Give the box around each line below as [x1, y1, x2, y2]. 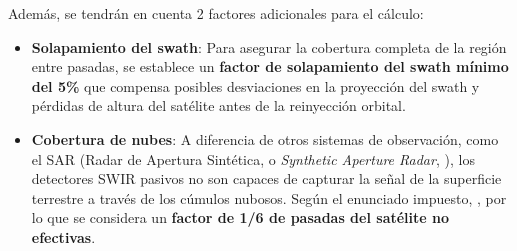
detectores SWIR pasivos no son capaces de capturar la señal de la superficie [31, 168, 502, 189]
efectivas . [31, 226, 96, 247]
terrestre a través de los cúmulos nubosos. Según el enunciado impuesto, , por [31, 187, 507, 208]
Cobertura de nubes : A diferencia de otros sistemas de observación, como [31, 128, 499, 149]
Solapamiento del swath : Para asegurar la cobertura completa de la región [31, 36, 507, 57]
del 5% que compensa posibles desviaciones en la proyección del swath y [31, 75, 480, 96]
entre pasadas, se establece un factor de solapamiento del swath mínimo [31, 56, 509, 77]
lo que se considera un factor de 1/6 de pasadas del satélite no [31, 207, 450, 228]
